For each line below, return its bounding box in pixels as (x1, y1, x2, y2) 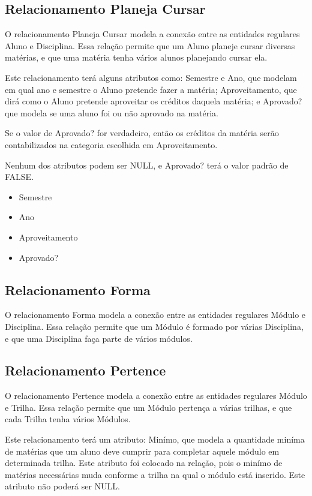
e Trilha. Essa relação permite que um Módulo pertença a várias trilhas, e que (5, 401, 292, 413)
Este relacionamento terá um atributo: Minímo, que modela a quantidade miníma (5, 433, 305, 446)
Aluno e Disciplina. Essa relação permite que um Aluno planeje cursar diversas (5, 39, 295, 52)
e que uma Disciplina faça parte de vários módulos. (5, 332, 193, 344)
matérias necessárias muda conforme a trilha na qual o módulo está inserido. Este (5, 468, 305, 480)
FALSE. (5, 170, 34, 183)
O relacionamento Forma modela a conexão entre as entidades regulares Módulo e (5, 308, 306, 321)
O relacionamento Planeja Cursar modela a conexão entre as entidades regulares (5, 28, 300, 40)
